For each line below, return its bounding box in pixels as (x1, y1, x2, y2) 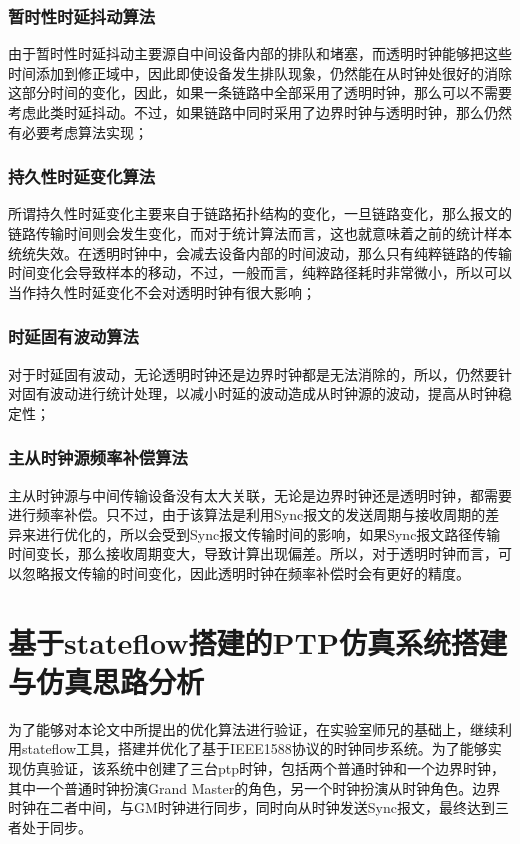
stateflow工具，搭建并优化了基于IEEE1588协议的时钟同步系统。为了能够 (21, 738, 488, 759)
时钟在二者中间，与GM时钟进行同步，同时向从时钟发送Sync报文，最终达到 (8, 797, 496, 818)
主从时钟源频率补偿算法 (8, 445, 188, 470)
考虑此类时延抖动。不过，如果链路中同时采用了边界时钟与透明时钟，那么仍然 (8, 102, 512, 122)
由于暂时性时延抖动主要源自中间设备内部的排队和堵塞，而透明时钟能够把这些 (8, 43, 512, 64)
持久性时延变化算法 (8, 164, 156, 189)
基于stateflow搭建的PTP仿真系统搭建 (8, 621, 507, 662)
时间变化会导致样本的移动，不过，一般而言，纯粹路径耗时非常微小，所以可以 (8, 262, 512, 283)
